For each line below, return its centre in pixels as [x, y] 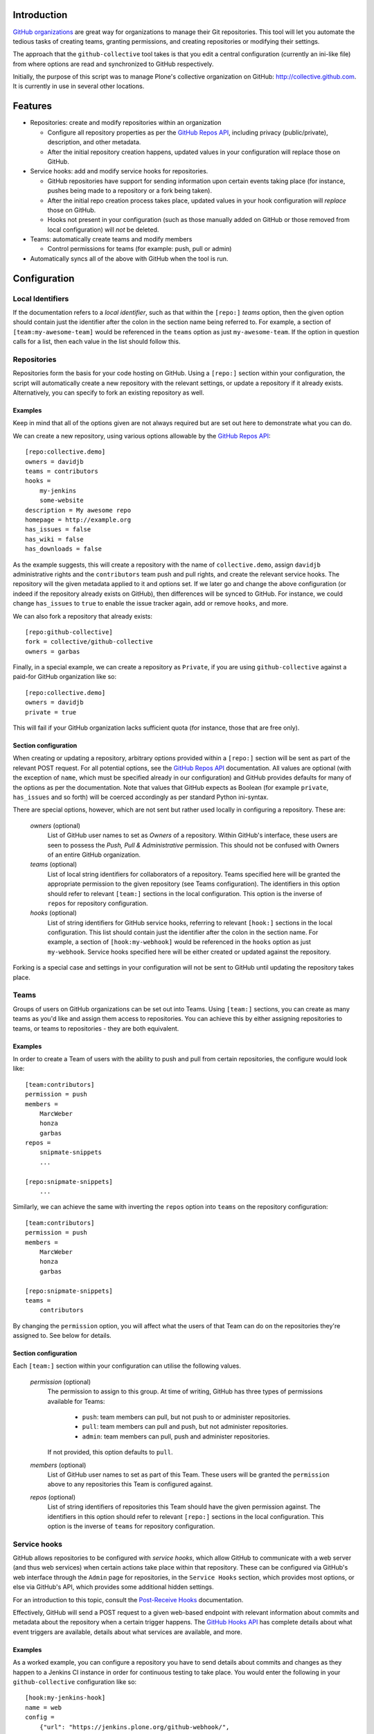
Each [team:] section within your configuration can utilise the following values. [127, 1366]
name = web [44, 1707]
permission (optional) [61, 1382]
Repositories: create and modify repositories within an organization [126, 123]
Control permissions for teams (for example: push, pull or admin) [140, 249]
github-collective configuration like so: [75, 1682]
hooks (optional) [54, 913]
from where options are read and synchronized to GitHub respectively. [113, 64]
